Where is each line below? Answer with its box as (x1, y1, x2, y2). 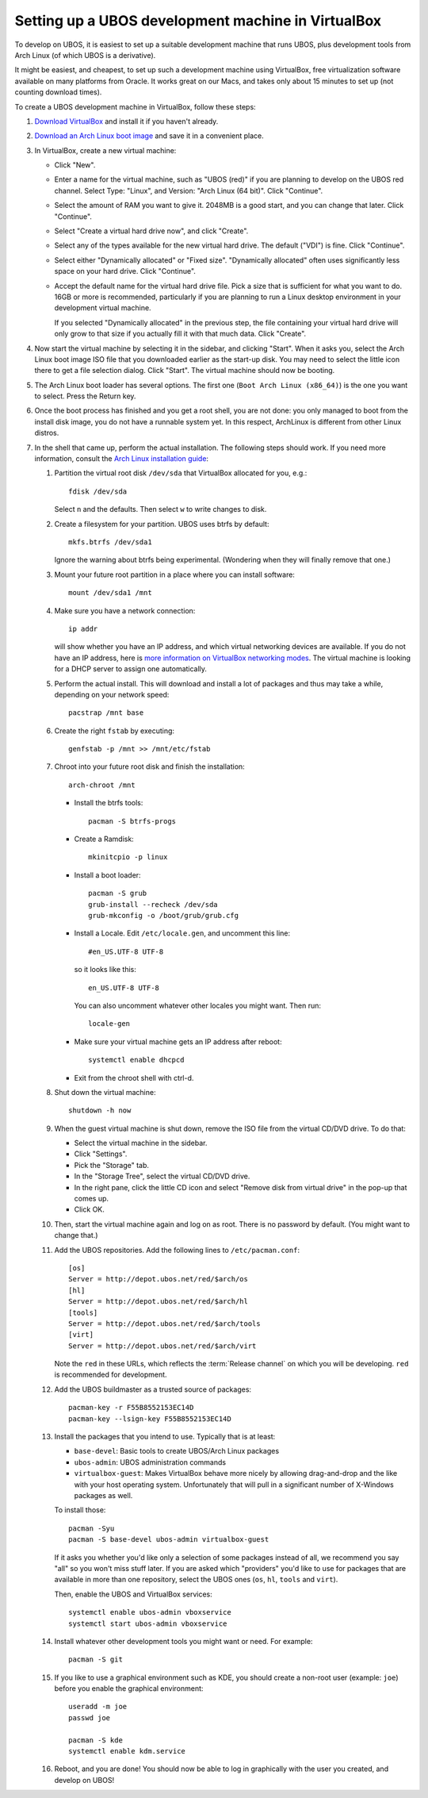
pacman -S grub (88, 889, 147, 898)
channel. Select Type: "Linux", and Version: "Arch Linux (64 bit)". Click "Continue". (54, 186, 323, 195)
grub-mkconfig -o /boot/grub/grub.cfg (88, 911, 239, 920)
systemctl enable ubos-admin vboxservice (68, 1608, 231, 1617)
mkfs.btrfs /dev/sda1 (68, 538, 152, 547)
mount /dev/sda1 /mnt (68, 588, 152, 597)
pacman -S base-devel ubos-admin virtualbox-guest (68, 1535, 269, 1544)
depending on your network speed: (54, 690, 170, 699)
